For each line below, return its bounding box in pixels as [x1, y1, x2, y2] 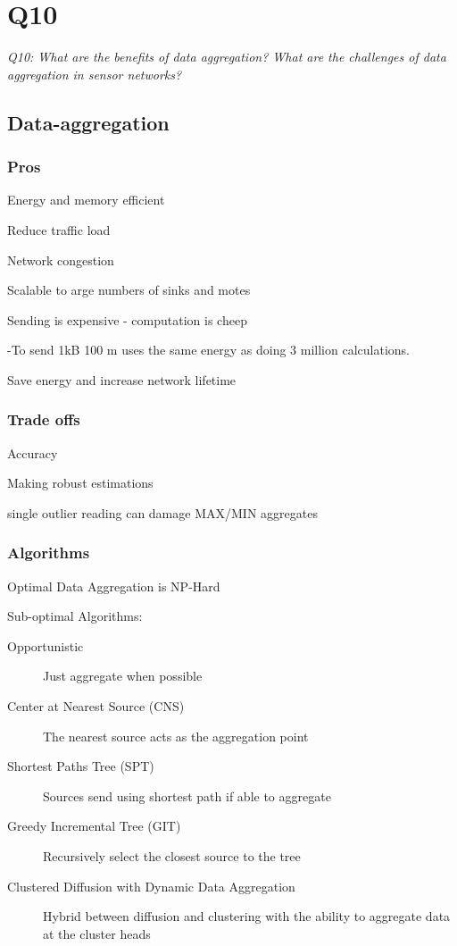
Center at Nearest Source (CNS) [7, 697, 185, 716]
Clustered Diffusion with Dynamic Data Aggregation [7, 876, 295, 895]
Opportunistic [7, 636, 84, 655]
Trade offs [7, 408, 80, 431]
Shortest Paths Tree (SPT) [7, 757, 154, 775]
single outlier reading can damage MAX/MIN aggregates [7, 503, 318, 522]
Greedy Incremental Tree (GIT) [7, 816, 181, 835]
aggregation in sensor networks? [7, 64, 182, 83]
